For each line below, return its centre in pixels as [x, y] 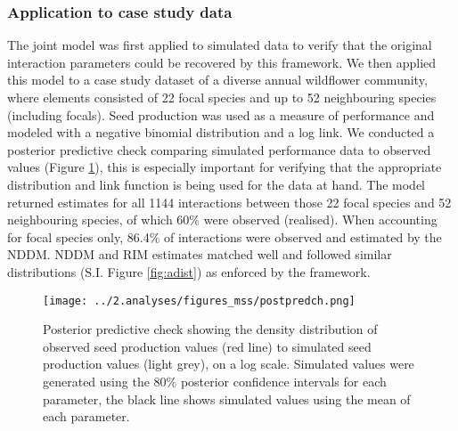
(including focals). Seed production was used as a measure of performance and [221, 114]
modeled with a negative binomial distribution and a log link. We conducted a [221, 132]
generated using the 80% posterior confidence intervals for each [215, 381]
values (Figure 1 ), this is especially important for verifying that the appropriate [225, 167]
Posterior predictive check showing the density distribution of [210, 329]
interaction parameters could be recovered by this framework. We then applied [222, 62]
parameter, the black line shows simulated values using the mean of [227, 398]
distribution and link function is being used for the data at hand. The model [216, 184]
